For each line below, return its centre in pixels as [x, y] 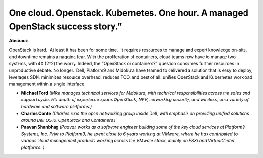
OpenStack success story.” [66, 26]
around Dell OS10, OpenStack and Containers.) [68, 120]
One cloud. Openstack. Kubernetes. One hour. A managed [129, 13]
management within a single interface [47, 84]
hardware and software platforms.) [56, 106]
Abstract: [19, 41]
